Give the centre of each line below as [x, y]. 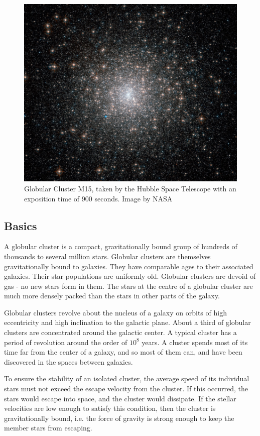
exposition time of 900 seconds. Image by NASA [98, 198]
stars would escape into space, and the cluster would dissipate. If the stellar [120, 398]
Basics [21, 225]
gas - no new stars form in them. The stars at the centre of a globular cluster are [128, 286]
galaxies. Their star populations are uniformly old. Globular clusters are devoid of [130, 276]
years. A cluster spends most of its [195, 342]
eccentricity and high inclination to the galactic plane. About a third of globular [127, 322]
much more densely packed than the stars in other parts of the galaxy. [112, 296]
